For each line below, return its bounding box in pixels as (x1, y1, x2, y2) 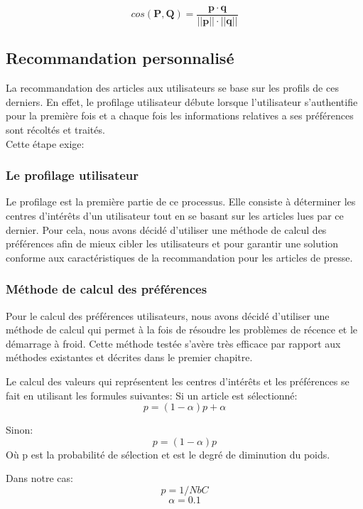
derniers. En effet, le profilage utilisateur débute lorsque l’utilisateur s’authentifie (6, 94, 358, 109)
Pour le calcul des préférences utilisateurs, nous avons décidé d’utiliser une (6, 308, 330, 323)
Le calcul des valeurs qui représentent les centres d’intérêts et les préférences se (6, 374, 350, 389)
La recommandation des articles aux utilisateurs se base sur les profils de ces (6, 80, 339, 95)
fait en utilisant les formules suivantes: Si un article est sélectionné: (6, 387, 298, 402)
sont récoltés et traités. (6, 122, 105, 137)
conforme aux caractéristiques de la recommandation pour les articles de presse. (6, 250, 353, 264)
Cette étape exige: (6, 136, 85, 151)
